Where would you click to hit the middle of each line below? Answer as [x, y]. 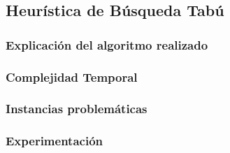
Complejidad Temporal [72, 76]
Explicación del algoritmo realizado [107, 44]
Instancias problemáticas [77, 109]
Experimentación [54, 141]
